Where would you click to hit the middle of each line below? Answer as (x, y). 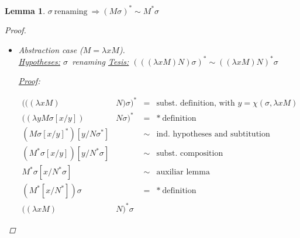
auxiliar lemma (183, 172)
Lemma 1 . (25, 10)
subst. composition (190, 154)
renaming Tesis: (101, 61)
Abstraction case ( (51, 49)
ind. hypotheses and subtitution (213, 134)
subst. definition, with (196, 104)
